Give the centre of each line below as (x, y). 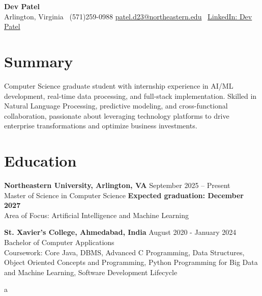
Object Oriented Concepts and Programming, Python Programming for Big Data (131, 262)
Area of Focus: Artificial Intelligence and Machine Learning (97, 215)
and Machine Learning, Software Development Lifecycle (91, 272)
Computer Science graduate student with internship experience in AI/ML (119, 85)
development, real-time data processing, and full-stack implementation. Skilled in (130, 96)
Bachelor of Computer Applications (59, 242)
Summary (39, 61)
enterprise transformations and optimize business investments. (101, 126)
